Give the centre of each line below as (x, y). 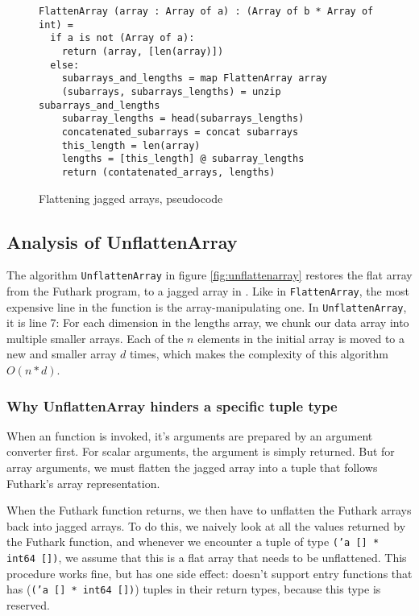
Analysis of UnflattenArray (122, 241)
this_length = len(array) (131, 145)
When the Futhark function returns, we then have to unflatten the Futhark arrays (209, 510)
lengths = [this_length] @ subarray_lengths (183, 159)
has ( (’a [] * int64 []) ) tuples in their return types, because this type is (194, 589)
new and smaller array (62, 354)
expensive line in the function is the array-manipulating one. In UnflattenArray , (207, 306)
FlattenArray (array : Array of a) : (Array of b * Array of (206, 11)
